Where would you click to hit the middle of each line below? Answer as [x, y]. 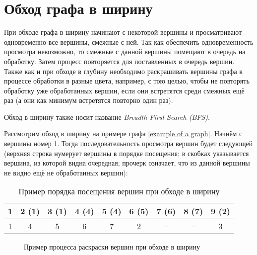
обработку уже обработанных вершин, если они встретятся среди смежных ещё [124, 90]
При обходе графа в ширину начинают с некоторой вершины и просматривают [123, 32]
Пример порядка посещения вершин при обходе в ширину [119, 191]
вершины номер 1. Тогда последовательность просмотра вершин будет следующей [128, 143]
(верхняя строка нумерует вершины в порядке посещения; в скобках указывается [127, 153]
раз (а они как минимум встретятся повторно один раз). [89, 100]
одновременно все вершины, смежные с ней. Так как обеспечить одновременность [129, 42]
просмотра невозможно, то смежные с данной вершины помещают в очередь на [125, 51]
